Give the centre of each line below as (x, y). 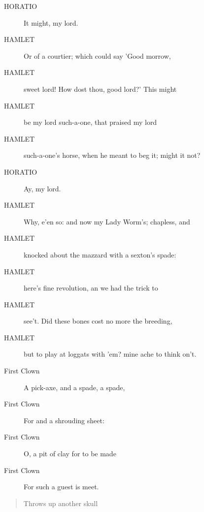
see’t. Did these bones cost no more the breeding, (98, 321)
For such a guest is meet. (61, 487)
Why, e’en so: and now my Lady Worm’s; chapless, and (107, 221)
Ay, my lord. (42, 188)
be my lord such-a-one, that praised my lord (90, 122)
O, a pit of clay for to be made (70, 454)
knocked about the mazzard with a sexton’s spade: (100, 254)
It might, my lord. (51, 22)
